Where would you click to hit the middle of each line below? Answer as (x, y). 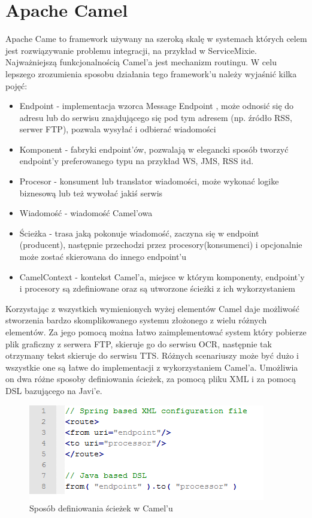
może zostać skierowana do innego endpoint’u (103, 257)
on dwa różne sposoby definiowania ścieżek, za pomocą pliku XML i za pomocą (151, 379)
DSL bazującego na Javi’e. (54, 390)
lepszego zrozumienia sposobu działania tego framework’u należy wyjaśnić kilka (151, 73)
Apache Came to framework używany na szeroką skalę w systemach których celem (156, 39)
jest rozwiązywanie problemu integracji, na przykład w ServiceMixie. (131, 50)
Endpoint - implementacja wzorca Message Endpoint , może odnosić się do (157, 106)
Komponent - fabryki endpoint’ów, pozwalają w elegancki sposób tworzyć (154, 149)
